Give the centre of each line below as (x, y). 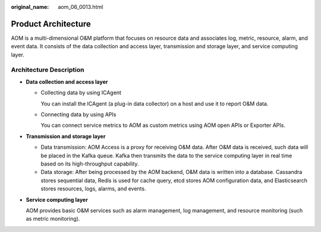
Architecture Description (48, 70)
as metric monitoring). (53, 219)
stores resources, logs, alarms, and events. (93, 189)
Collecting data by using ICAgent (81, 93)
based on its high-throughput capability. (90, 164)
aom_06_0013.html (81, 7)
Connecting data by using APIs (78, 115)
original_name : (30, 7)
